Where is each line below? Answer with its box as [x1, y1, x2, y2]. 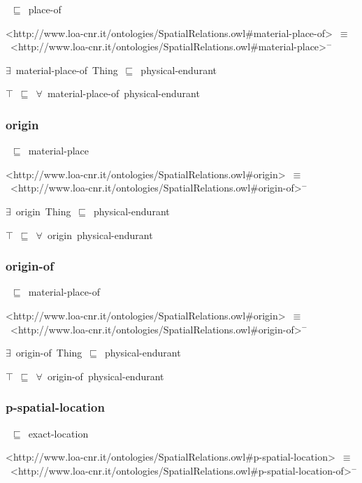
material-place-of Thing [15, 62, 118, 77]
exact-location [28, 426, 89, 440]
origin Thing [15, 203, 71, 218]
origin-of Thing [15, 345, 82, 360]
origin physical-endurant [47, 227, 153, 242]
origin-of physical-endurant [47, 368, 164, 383]
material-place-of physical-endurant [47, 86, 200, 101]
